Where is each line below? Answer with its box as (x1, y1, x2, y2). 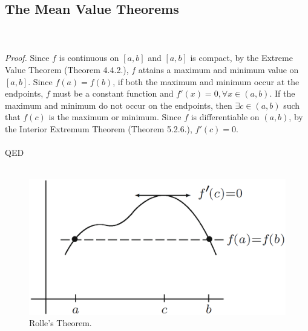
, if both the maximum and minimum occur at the (113, 75, 300, 88)
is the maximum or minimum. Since (48, 111, 182, 123)
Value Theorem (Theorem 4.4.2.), (5, 63, 129, 76)
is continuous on (59, 51, 119, 64)
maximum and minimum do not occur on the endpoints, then (5, 98, 232, 111)
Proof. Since (5, 51, 50, 64)
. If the (269, 87, 295, 100)
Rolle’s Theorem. (29, 317, 92, 329)
